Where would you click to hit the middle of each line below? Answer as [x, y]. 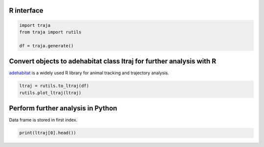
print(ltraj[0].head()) [48, 133]
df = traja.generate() [46, 46]
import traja [35, 25]
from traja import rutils [50, 32]
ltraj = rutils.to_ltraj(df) [54, 86]
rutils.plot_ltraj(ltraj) [50, 93]
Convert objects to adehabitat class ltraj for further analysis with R [112, 61]
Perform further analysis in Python [63, 108]
